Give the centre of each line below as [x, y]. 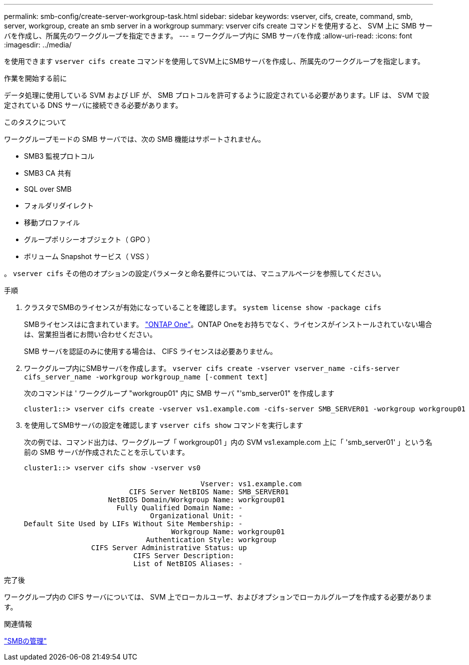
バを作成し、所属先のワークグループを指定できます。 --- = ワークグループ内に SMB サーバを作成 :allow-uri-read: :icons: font [208, 36]
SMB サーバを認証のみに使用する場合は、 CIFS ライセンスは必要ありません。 [150, 351]
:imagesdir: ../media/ [38, 45]
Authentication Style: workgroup [211, 540]
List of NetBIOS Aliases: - [188, 564]
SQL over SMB [48, 189]
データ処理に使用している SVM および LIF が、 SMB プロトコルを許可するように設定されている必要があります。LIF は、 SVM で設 [217, 95]
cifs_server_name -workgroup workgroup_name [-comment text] [146, 377]
